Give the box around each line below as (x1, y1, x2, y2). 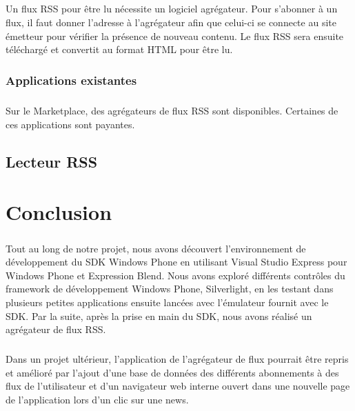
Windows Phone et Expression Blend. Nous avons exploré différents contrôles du (6, 268, 345, 282)
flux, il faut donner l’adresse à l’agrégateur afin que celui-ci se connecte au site (6, 14, 336, 29)
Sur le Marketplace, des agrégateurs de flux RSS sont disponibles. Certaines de (6, 103, 338, 117)
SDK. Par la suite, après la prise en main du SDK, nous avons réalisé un (6, 308, 312, 323)
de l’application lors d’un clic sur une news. (6, 392, 189, 406)
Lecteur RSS (6, 150, 98, 172)
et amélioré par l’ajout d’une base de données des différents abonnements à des (6, 365, 339, 379)
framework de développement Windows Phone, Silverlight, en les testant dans (6, 281, 334, 296)
